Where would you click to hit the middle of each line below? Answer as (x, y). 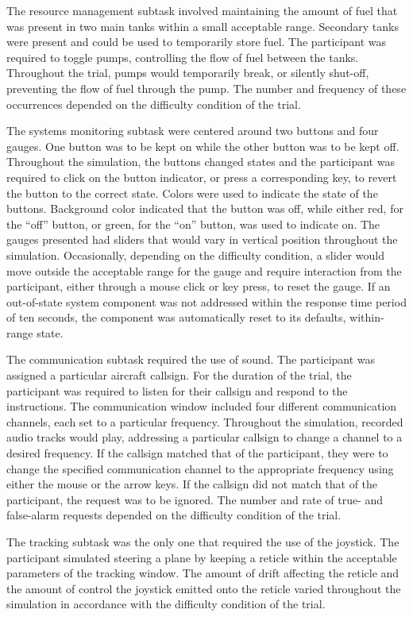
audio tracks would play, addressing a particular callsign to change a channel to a (205, 437)
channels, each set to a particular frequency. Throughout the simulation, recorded (205, 421)
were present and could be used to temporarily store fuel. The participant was (197, 42)
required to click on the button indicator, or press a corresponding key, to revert (202, 177)
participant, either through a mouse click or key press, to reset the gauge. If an (199, 286)
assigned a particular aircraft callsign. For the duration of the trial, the (179, 375)
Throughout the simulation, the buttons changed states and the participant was (201, 162)
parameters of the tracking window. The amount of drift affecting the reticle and (203, 573)
